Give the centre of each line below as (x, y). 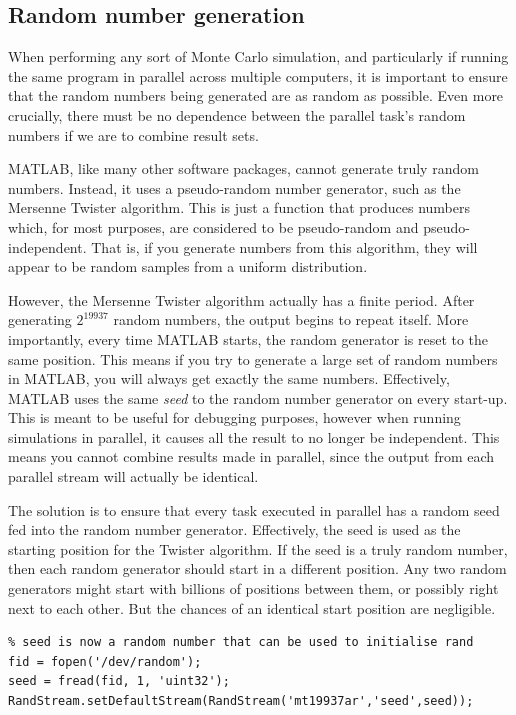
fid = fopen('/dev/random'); (105, 661)
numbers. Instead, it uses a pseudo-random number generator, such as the (234, 187)
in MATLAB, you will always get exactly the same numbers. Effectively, (229, 378)
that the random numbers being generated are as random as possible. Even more (256, 95)
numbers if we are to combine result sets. (133, 134)
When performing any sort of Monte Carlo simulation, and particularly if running (258, 56)
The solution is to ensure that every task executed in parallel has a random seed (254, 509)
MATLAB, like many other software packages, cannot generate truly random (243, 168)
